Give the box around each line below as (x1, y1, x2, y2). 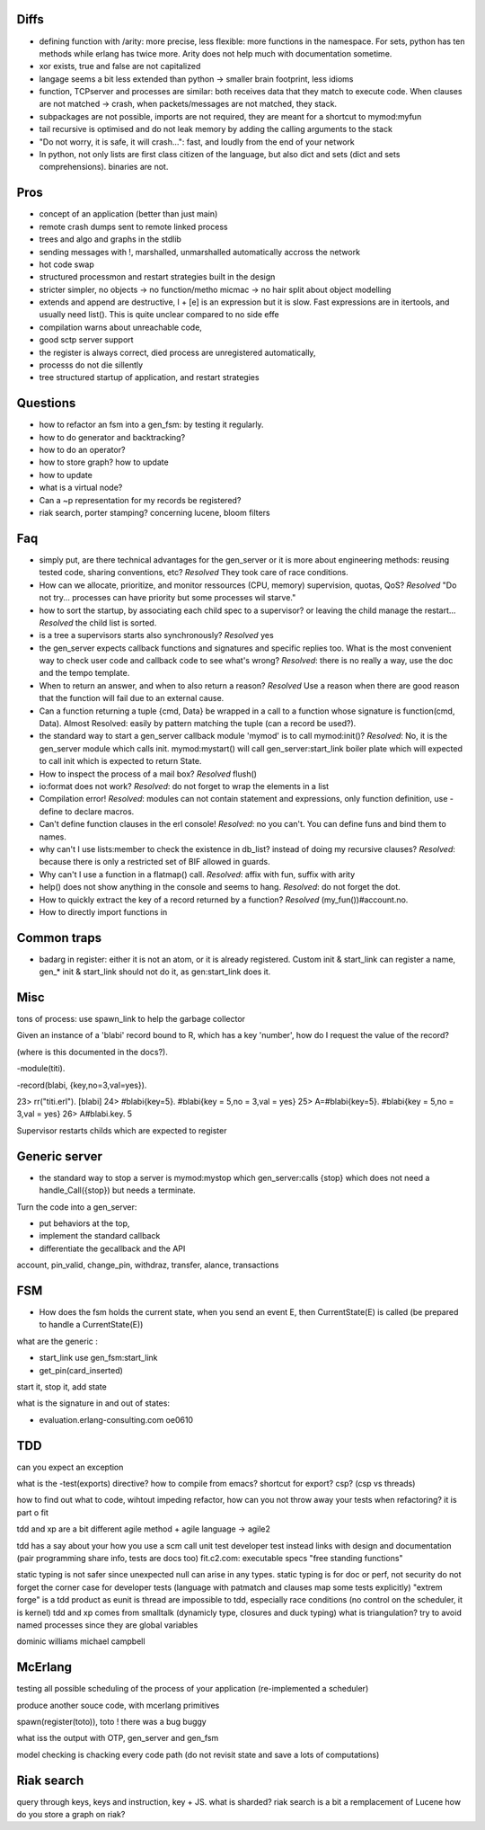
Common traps (16, 930, 102, 946)
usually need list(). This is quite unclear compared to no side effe (39, 309, 279, 320)
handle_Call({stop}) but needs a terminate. (39, 1185, 197, 1195)
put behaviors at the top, (39, 1218, 130, 1229)
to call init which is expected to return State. (39, 756, 202, 767)
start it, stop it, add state (16, 1381, 107, 1392)
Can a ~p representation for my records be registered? (39, 494, 242, 505)
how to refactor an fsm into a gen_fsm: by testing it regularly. (39, 419, 264, 431)
